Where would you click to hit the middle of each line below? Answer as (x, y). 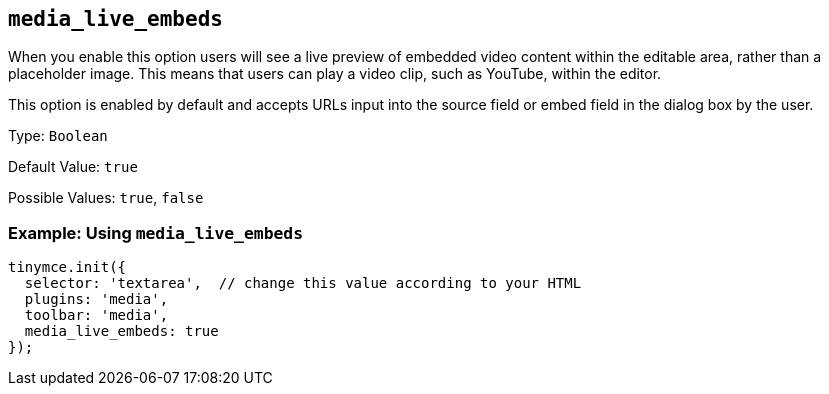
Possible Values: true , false (106, 198)
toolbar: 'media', (96, 315)
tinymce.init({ (67, 267)
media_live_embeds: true (121, 331)
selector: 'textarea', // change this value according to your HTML (303, 283)
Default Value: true (73, 167)
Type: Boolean (58, 136)
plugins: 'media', (96, 299)
